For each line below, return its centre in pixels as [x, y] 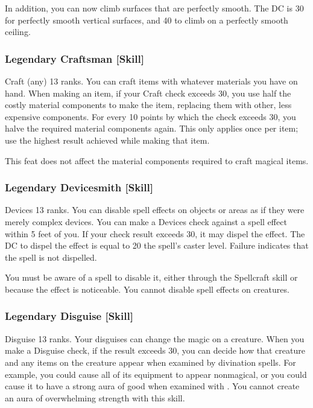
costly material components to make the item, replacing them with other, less [148, 105]
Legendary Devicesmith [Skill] [79, 187]
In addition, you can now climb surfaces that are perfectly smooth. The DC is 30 [154, 8]
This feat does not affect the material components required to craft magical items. [157, 160]
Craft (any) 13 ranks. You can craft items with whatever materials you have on [151, 81]
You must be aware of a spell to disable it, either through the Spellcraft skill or [151, 277]
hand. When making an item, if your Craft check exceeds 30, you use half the [148, 93]
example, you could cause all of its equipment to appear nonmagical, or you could [156, 374]
